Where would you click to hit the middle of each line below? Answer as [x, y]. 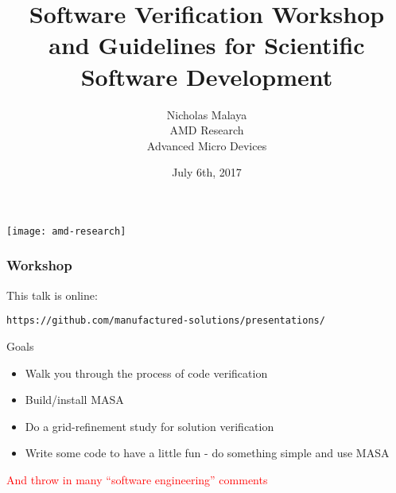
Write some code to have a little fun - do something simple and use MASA [207, 453]
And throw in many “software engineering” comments [137, 479]
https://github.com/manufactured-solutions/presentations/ [166, 321]
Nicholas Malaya [207, 114]
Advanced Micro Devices [207, 145]
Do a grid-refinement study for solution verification [149, 426]
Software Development [207, 76]
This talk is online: [52, 295]
